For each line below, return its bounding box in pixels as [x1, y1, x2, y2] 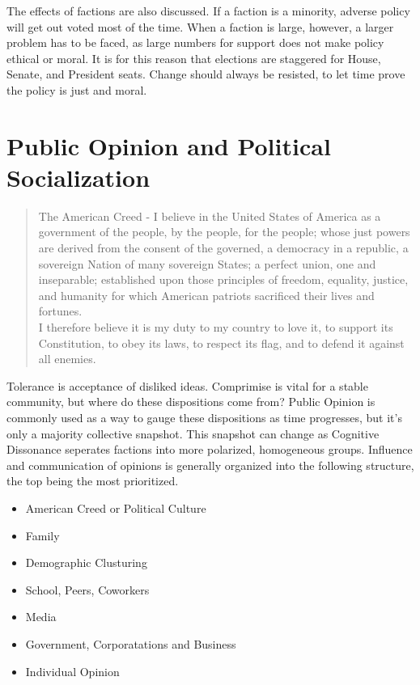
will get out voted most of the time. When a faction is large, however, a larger [6, 18, 394, 35]
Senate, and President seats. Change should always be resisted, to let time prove [6, 66, 405, 82]
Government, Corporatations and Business [25, 635, 236, 652]
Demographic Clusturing [25, 554, 147, 571]
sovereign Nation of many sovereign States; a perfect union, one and [38, 255, 376, 272]
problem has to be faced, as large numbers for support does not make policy [6, 34, 384, 51]
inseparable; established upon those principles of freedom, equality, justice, [38, 271, 409, 288]
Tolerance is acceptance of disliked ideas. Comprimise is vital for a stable [6, 377, 368, 394]
